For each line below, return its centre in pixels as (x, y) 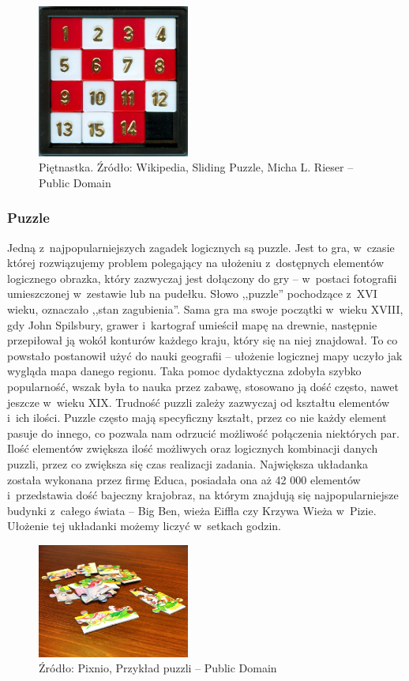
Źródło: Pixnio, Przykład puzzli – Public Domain (158, 668)
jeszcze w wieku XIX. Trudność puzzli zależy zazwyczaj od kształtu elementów (198, 402)
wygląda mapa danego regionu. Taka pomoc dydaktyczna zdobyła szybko (184, 371)
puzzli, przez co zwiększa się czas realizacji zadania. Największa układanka (188, 464)
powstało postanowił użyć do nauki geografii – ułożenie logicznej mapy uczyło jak (205, 355)
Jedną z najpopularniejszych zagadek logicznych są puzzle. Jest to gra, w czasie (201, 247)
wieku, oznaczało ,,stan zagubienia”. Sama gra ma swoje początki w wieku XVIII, (205, 309)
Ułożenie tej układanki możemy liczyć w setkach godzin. (144, 526)
